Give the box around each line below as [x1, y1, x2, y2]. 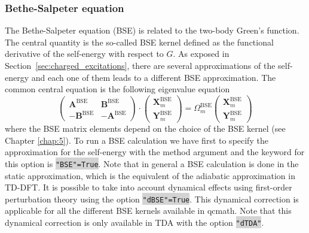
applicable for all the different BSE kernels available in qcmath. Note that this [5, 204, 292, 217]
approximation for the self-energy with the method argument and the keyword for [5, 146, 305, 158]
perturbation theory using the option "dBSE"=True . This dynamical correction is [5, 192, 299, 205]
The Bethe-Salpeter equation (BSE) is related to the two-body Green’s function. [5, 24, 299, 37]
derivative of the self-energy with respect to [5, 47, 164, 60]
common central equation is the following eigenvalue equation [5, 83, 230, 95]
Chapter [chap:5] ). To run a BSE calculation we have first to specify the [5, 134, 268, 146]
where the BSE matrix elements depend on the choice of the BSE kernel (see [5, 122, 286, 135]
